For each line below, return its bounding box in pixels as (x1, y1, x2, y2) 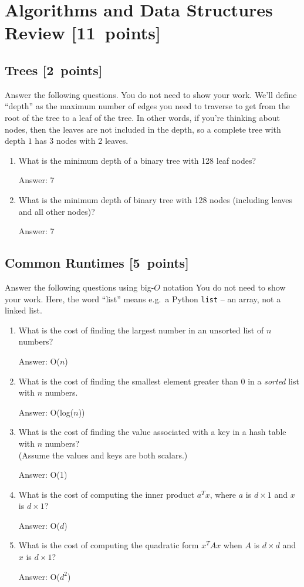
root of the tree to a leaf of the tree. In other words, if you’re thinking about (5, 111, 280, 123)
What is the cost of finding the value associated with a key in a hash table (18, 426, 286, 438)
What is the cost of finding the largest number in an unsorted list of (18, 323, 264, 336)
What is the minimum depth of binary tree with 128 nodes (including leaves (18, 193, 293, 205)
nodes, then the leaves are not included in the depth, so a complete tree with (5, 123, 281, 135)
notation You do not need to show (163, 281, 286, 293)
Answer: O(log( (18, 406, 74, 418)
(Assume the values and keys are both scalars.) (18, 448, 188, 461)
